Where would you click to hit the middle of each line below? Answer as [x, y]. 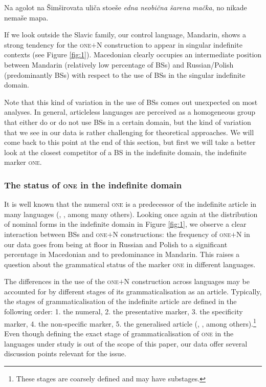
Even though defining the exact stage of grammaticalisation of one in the [119, 333]
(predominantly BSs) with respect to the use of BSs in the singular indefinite [125, 74]
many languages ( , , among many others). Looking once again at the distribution [131, 214]
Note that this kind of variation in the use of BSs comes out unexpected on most [131, 102]
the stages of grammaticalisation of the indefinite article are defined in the [120, 301]
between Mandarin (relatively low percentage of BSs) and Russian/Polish [119, 64]
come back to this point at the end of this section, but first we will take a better [130, 142]
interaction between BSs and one [56, 234]
